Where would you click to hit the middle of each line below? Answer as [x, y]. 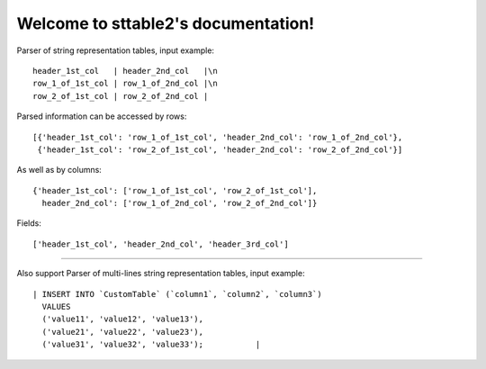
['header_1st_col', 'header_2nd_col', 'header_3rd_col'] [161, 244]
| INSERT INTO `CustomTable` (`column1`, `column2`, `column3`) [178, 294]
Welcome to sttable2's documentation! [166, 23]
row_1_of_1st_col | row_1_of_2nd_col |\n [125, 84]
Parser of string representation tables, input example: [116, 50]
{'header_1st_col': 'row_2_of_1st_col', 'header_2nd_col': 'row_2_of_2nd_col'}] [220, 149]
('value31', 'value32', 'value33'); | [151, 345]
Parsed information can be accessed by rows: [102, 116]
